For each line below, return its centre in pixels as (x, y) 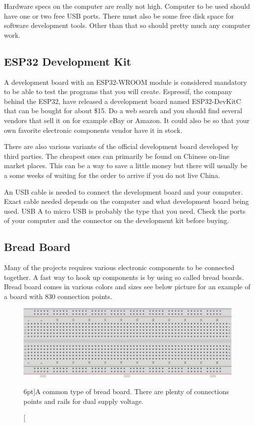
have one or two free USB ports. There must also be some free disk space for (119, 15)
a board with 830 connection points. (58, 296)
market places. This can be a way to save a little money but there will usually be (126, 165)
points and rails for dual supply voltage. (84, 401)
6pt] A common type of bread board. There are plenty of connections (126, 391)
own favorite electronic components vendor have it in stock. (93, 130)
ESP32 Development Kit (68, 61)
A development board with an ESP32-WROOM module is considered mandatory (126, 82)
